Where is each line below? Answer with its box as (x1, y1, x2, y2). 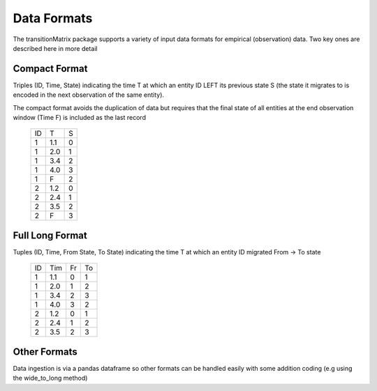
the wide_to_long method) (13, 374, 88, 383)
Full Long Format (13, 229, 87, 241)
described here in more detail (13, 44, 98, 52)
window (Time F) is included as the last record (13, 114, 147, 122)
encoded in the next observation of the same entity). (13, 91, 164, 99)
